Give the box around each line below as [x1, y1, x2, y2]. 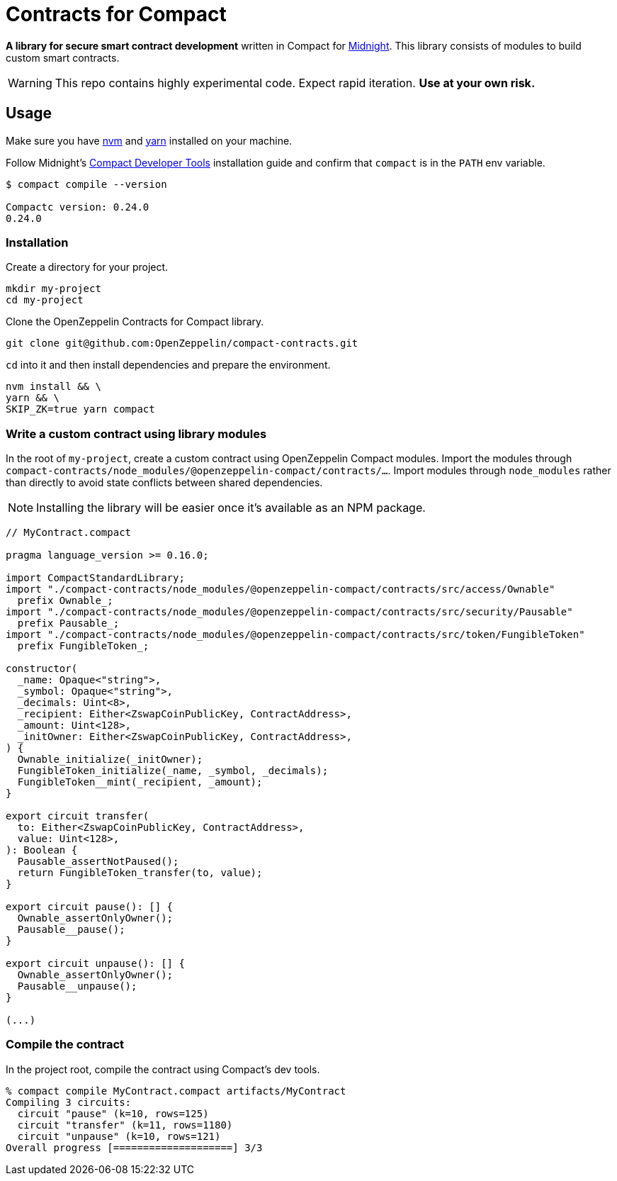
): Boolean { [6, 844, 78, 856]
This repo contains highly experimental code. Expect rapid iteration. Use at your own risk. [55, 75, 536, 90]
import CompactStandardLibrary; [6, 572, 185, 584]
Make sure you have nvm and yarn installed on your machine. [6, 134, 293, 147]
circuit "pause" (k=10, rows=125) [17, 1107, 209, 1119]
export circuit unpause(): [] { [6, 958, 185, 970]
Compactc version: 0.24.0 [6, 201, 149, 213]
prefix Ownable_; [17, 595, 113, 607]
